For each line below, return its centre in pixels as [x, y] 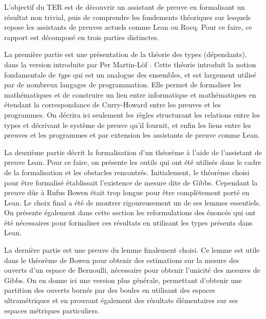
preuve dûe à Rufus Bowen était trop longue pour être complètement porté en [127, 192]
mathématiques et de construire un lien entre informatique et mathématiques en [130, 94]
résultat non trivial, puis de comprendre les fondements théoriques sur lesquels [128, 17]
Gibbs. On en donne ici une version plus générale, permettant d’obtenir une [123, 280]
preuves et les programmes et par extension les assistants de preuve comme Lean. [132, 135]
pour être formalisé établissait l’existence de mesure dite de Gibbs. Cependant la [131, 182]
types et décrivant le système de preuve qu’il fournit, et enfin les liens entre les [128, 125]
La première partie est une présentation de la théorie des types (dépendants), [126, 54]
